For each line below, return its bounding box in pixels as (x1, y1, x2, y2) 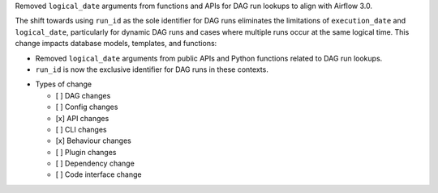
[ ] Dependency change (55, 158, 135, 169)
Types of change (35, 79, 92, 89)
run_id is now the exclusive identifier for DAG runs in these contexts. (35, 65, 269, 74)
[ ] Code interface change (55, 170, 142, 179)
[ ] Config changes (55, 102, 118, 112)
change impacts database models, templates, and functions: (15, 39, 217, 48)
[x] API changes (55, 113, 109, 123)
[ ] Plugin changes (55, 147, 117, 157)
